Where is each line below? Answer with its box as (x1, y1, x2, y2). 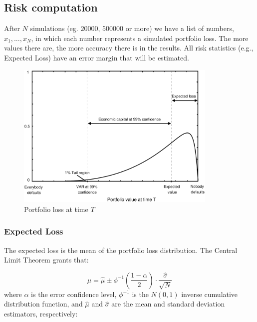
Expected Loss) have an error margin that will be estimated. (4, 52, 189, 62)
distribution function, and (4, 298, 83, 309)
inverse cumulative (181, 288, 238, 299)
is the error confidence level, (31, 288, 117, 299)
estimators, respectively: (4, 308, 78, 318)
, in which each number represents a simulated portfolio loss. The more (31, 32, 249, 43)
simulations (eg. (30, 23, 78, 33)
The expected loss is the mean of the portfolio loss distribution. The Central (4, 244, 238, 255)
